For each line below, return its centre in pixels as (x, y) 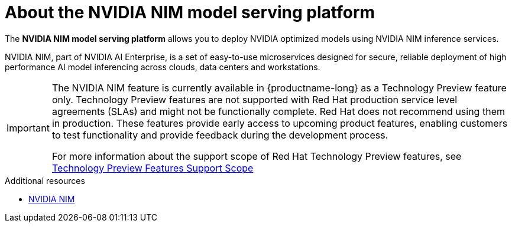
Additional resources (45, 180)
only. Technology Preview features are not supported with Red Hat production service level (255, 99)
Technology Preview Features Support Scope (153, 168)
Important (28, 128)
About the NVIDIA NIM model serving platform (190, 12)
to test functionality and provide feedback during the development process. (220, 135)
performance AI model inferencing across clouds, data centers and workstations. (163, 67)
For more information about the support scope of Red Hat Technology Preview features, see (257, 156)
